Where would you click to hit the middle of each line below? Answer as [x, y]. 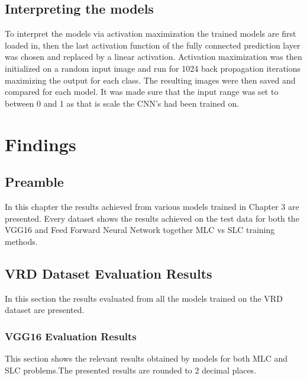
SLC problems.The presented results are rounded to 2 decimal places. [131, 370]
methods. [21, 241]
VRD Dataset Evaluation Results [109, 273]
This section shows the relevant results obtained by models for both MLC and [146, 358]
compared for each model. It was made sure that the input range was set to [142, 92]
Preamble [34, 182]
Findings [41, 144]
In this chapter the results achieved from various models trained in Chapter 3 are [152, 206]
